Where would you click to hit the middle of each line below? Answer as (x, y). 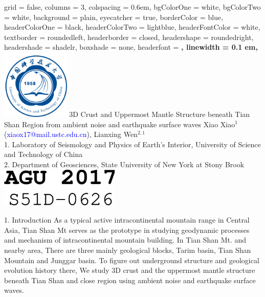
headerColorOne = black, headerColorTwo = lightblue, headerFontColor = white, (132, 27)
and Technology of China (43, 154)
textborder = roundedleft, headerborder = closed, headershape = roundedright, (129, 37)
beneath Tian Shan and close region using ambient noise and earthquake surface (130, 280)
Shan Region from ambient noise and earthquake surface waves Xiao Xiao (120, 124)
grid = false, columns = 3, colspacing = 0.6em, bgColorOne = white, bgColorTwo (132, 7)
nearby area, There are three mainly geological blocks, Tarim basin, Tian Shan (128, 250)
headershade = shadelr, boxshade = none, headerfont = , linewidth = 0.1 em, (131, 47)
